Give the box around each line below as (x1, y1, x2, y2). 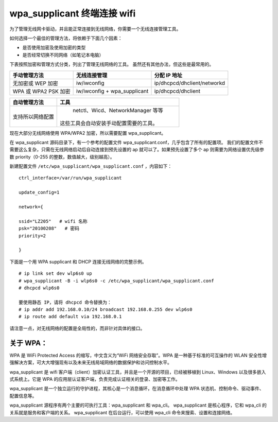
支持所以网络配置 (12, 113, 54, 120)
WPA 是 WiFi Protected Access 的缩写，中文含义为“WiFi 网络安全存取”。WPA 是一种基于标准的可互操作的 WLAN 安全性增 (9, 352, 267, 358)
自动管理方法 (12, 98, 44, 105)
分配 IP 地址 (154, 72, 183, 79)
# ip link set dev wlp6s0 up (19, 271, 92, 276)
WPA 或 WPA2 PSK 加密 (12, 87, 71, 95)
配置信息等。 (9, 393, 37, 399)
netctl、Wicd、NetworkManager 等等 (73, 107, 163, 114)
